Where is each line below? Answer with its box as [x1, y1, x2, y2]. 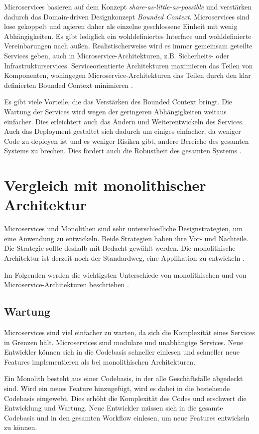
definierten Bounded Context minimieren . [4, 79, 133, 90]
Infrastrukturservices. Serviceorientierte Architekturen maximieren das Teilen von [4, 60, 253, 70]
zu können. [4, 422, 37, 433]
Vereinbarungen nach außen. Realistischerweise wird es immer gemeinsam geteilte [4, 40, 253, 51]
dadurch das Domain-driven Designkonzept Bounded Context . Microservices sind [4, 11, 250, 21]
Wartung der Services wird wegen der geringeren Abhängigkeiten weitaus [4, 106, 227, 116]
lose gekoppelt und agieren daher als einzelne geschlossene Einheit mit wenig [4, 21, 238, 31]
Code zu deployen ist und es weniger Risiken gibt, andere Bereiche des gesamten [4, 135, 249, 146]
